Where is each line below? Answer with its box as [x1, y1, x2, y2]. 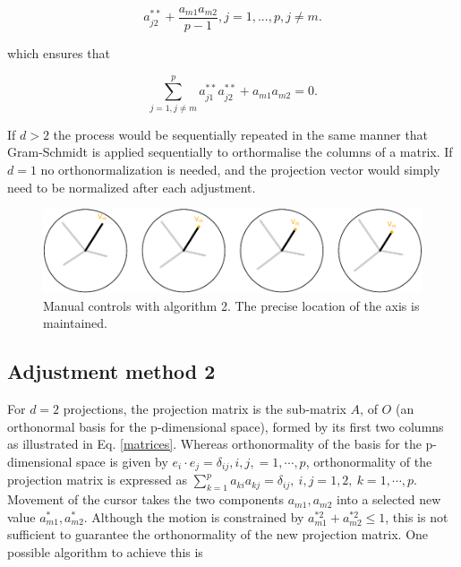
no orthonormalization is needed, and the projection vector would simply [40, 159, 440, 178]
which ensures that [7, 44, 110, 63]
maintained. [43, 314, 107, 332]
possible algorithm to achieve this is [7, 543, 203, 562]
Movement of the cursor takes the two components [7, 490, 285, 509]
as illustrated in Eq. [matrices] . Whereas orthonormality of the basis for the [7, 434, 422, 453]
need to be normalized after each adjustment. [7, 177, 256, 196]
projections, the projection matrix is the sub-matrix [63, 399, 346, 418]
